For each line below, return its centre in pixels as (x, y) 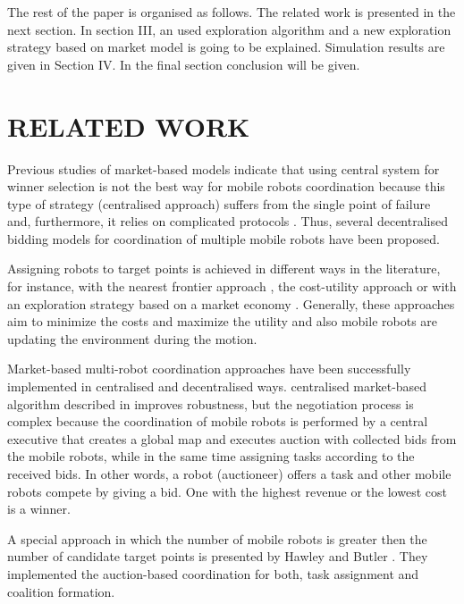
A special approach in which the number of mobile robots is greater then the (217, 538)
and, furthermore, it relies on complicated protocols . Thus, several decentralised (228, 221)
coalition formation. (61, 591)
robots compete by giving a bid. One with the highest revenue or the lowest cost (227, 491)
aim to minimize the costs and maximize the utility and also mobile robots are (223, 321)
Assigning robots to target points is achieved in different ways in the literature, (224, 268)
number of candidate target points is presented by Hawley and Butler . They (218, 556)
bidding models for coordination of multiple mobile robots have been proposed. (224, 238)
